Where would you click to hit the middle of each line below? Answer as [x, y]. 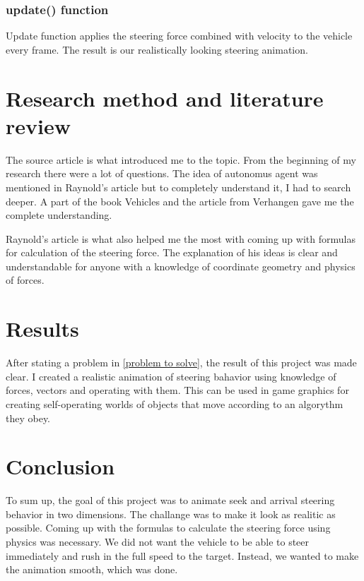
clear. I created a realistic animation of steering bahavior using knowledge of [171, 376]
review [38, 125]
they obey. [28, 418]
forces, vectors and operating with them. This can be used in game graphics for [177, 390]
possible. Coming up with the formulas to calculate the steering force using [168, 528]
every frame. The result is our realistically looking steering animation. [157, 49]
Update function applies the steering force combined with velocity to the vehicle [179, 36]
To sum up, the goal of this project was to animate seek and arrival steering [170, 500]
